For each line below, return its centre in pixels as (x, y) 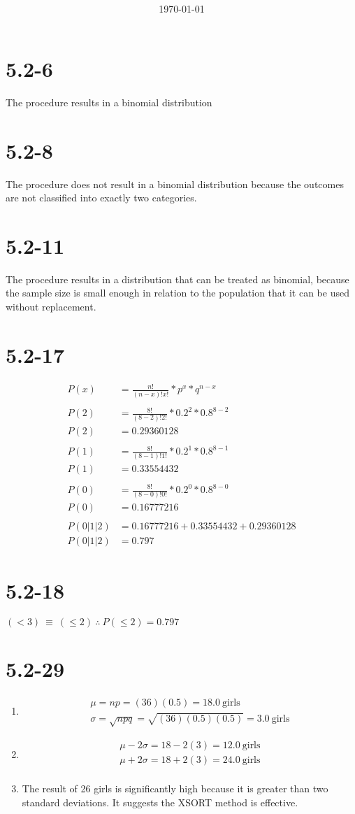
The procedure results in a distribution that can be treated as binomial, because (177, 279)
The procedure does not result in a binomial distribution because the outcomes (175, 184)
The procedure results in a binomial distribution (109, 102)
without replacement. (51, 307)
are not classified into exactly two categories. (101, 198)
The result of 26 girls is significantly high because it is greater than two (175, 788)
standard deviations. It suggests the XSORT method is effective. (160, 802)
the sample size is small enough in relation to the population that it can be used (177, 293)
